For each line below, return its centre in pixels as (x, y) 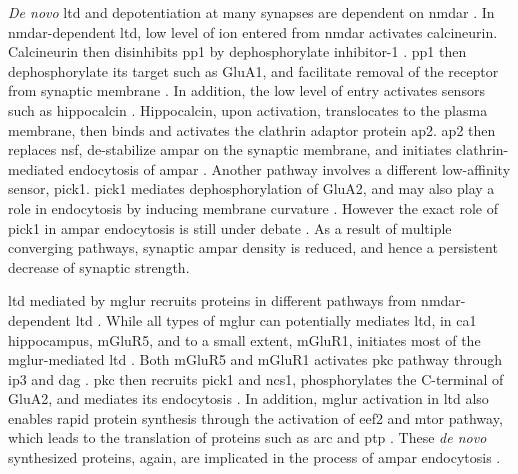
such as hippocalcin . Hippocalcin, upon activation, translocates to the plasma (248, 109)
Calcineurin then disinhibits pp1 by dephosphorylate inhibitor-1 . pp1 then (237, 51)
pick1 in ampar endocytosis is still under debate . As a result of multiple (230, 227)
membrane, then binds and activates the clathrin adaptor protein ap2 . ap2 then (252, 129)
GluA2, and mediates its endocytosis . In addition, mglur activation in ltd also (248, 398)
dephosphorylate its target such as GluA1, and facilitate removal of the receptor (253, 70)
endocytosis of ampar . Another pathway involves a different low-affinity (289, 168)
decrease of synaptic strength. (99, 266)
